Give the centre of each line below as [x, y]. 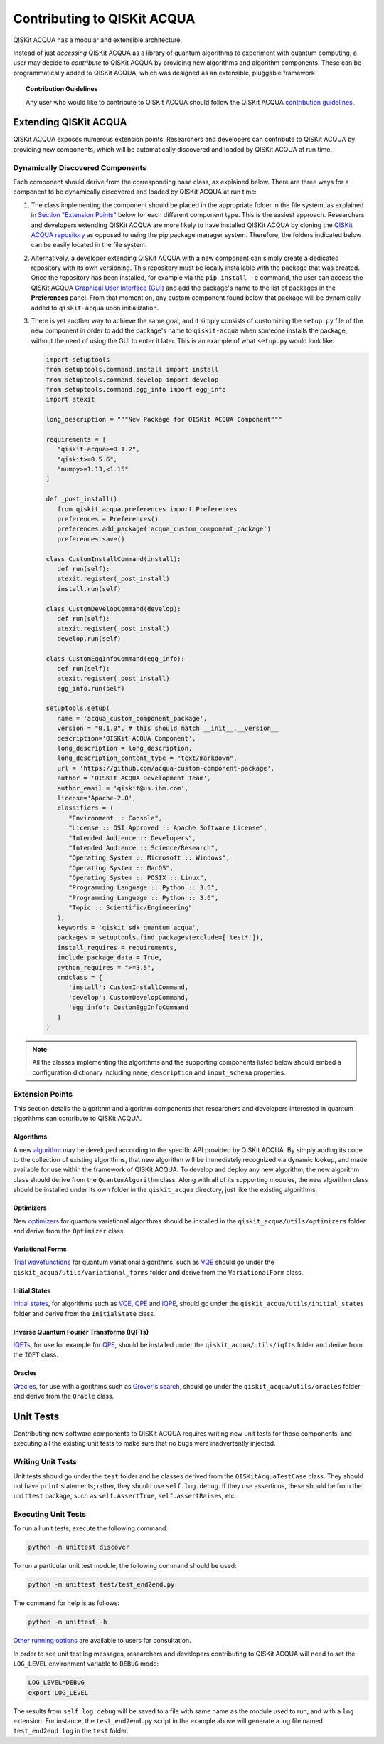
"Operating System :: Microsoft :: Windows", [149, 858]
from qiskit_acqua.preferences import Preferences [147, 509]
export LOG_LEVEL [58, 1692]
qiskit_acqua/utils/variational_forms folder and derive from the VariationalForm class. [158, 1272]
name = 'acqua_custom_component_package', [132, 718]
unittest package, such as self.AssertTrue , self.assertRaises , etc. [125, 1496]
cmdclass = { [80, 977]
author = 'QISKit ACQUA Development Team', [134, 778]
